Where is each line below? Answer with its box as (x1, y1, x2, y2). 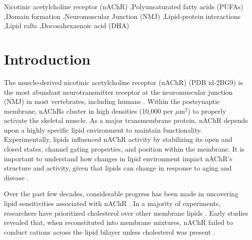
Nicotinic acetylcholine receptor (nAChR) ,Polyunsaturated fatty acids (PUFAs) (4, 1, 244, 11)
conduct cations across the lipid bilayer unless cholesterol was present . (4, 226, 215, 237)
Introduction (4, 49, 91, 69)
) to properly (188, 105, 226, 116)
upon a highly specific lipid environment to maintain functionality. (4, 124, 202, 135)
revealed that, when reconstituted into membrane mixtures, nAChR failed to (4, 217, 233, 227)
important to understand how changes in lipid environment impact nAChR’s (4, 153, 233, 163)
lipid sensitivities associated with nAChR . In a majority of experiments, (4, 198, 221, 208)
